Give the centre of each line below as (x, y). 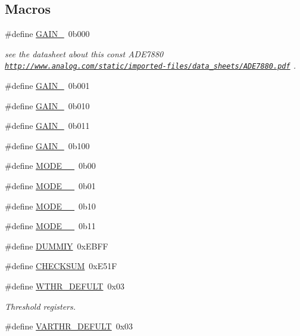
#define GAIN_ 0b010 (47, 105)
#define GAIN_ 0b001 (47, 86)
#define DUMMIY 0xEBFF (57, 246)
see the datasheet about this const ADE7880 (84, 53)
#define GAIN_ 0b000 (47, 34)
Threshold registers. (40, 306)
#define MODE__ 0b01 (50, 186)
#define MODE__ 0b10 (50, 206)
